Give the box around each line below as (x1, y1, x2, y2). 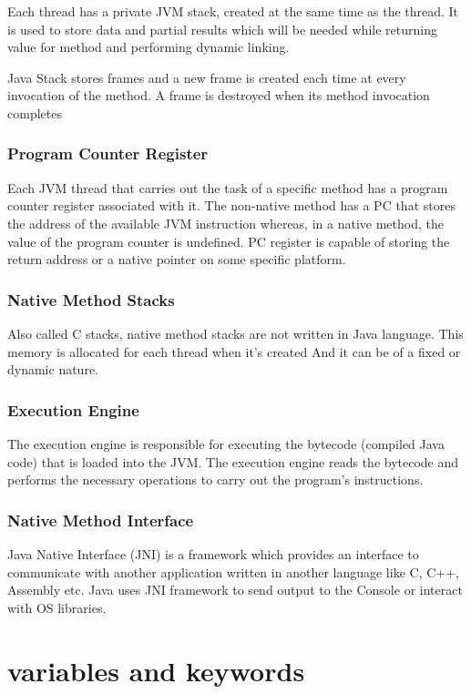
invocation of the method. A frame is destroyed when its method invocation (7, 86, 430, 105)
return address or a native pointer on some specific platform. (7, 250, 346, 269)
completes (7, 103, 62, 122)
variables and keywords (7, 651, 305, 689)
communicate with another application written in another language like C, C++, (7, 562, 459, 581)
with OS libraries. (7, 597, 107, 617)
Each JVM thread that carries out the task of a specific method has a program (7, 178, 448, 197)
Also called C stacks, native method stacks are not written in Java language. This (7, 323, 464, 342)
